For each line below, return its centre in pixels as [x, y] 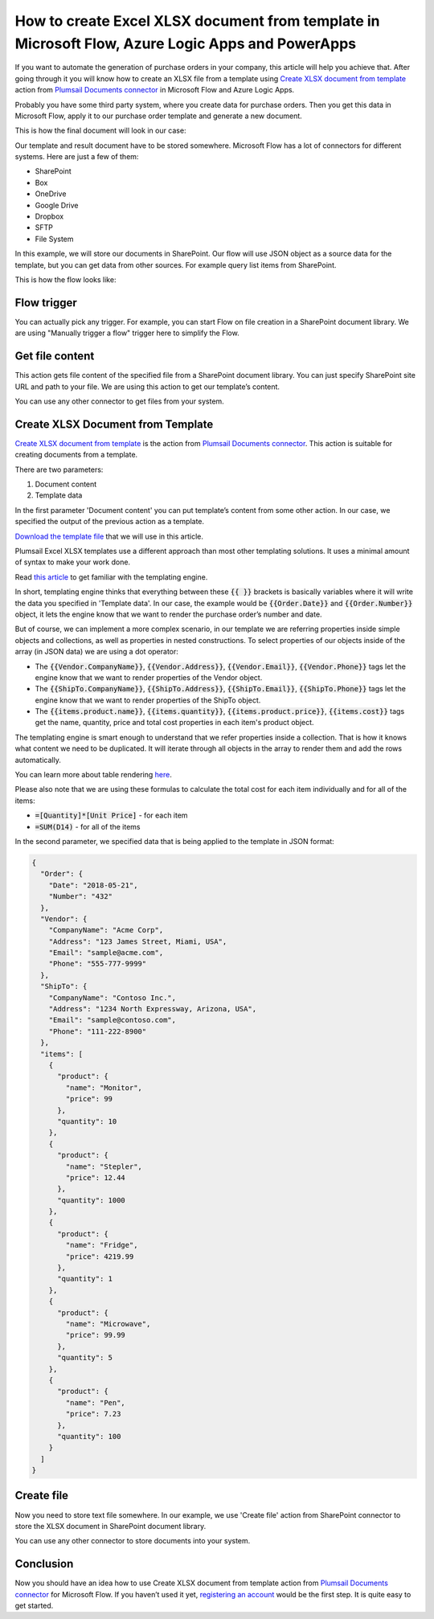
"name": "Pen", [96, 1402]
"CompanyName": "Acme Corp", [106, 930]
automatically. [38, 760]
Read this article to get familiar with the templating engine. [111, 577]
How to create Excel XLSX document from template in [197, 21]
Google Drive [57, 205]
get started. [34, 1606]
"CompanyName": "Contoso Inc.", [113, 998]
